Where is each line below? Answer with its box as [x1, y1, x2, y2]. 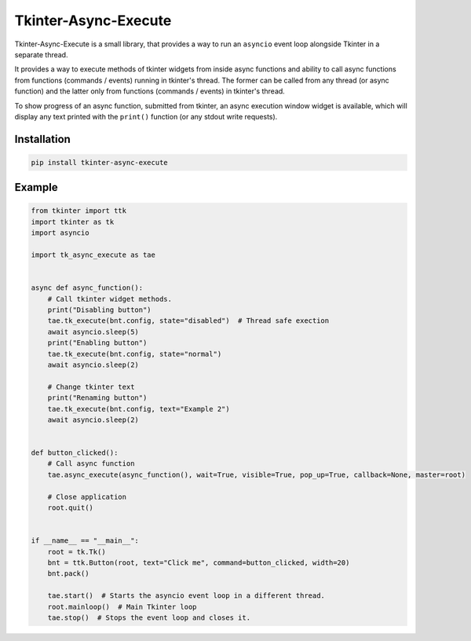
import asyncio [31, 229, 89, 237]
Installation [14, 132, 71, 145]
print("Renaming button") [47, 394, 148, 402]
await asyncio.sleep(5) [47, 327, 139, 336]
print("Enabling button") [47, 339, 148, 347]
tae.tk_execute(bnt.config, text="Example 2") [47, 405, 231, 413]
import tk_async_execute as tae [31, 251, 156, 259]
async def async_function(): [31, 284, 144, 292]
